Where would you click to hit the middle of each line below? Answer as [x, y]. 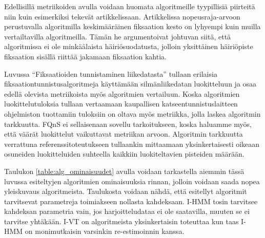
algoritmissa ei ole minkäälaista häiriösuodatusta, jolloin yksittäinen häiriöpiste [129, 46]
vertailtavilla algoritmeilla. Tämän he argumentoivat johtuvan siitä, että [118, 36]
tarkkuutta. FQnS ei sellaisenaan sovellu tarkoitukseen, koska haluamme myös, [128, 124]
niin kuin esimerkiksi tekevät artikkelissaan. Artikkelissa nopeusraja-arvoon [122, 16]
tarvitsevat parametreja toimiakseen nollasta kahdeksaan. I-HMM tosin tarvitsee [131, 201]
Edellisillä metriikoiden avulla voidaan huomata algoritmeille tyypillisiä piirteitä [130, 6]
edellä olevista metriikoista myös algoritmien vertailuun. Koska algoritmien [122, 93]
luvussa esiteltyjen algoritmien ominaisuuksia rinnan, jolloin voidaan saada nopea [132, 181]
